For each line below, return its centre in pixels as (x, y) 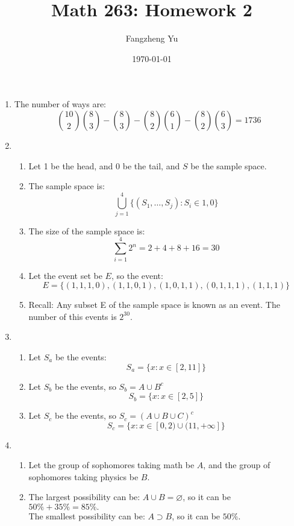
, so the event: (137, 275)
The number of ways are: (60, 104)
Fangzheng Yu (152, 38)
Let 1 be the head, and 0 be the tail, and (104, 165)
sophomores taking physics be (83, 476)
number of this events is (73, 316)
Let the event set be (65, 275)
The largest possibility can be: (84, 497)
